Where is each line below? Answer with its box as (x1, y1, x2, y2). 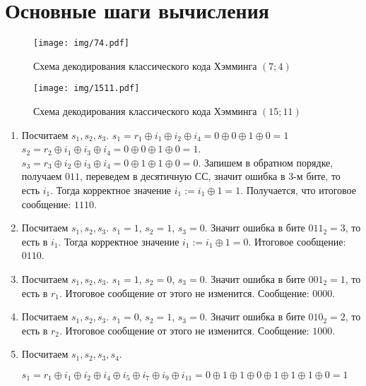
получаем (21, 169, 62, 183)
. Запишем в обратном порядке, (198, 155, 333, 169)
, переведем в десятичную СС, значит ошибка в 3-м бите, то (80, 169, 341, 183)
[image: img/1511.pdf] (33, 83, 140, 94)
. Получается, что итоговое (240, 183, 356, 197)
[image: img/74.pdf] (33, 38, 130, 49)
